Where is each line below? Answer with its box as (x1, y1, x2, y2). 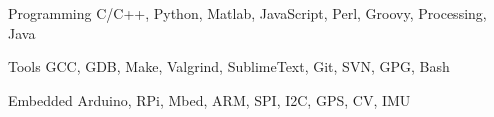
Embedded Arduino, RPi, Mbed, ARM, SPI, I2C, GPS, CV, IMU (8, 89, 411, 110)
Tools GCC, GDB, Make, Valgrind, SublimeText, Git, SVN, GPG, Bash (8, 56, 450, 77)
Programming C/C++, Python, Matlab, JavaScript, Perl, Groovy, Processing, (8, 3, 487, 23)
